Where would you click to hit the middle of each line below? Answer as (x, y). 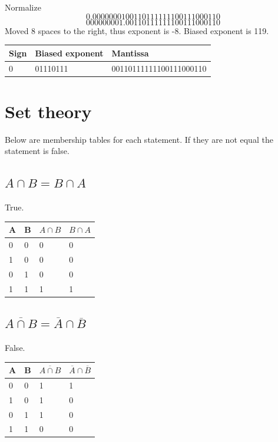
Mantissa (130, 53)
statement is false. (37, 151)
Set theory (48, 111)
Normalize (23, 7)
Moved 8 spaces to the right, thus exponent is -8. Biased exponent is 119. (137, 30)
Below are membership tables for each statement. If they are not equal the (139, 139)
